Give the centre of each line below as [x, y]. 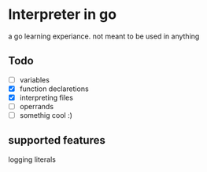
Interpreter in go [62, 15]
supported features [57, 140]
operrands [36, 106]
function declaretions [54, 89]
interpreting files [46, 97]
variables [34, 79]
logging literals [32, 159]
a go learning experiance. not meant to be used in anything [104, 36]
